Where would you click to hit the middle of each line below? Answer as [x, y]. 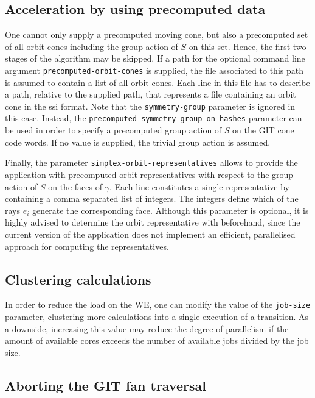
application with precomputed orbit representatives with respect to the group [149, 174]
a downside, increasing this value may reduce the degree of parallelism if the [147, 328]
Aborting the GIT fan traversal [106, 385]
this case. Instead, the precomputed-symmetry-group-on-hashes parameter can [154, 118]
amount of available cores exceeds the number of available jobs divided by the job [157, 340]
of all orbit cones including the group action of [92, 46]
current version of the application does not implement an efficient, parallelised [150, 234]
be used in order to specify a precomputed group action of [113, 130]
